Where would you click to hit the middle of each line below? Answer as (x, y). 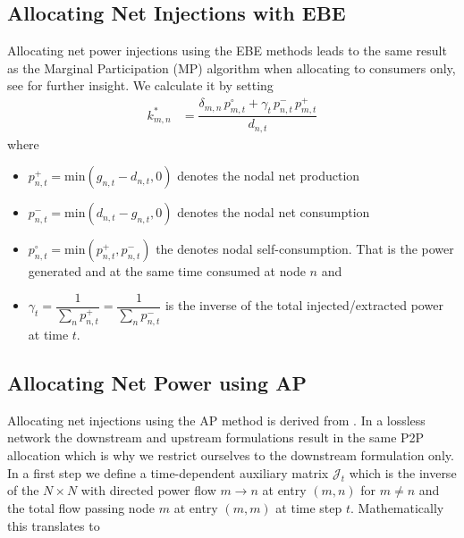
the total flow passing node (81, 508)
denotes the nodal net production (269, 176)
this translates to (54, 525)
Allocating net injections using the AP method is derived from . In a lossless (216, 420)
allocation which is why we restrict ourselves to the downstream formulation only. (231, 455)
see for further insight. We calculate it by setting (140, 85)
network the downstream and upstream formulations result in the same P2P (216, 437)
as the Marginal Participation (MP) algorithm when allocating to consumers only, (232, 67)
